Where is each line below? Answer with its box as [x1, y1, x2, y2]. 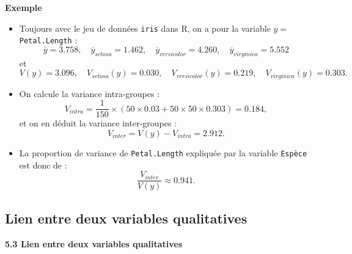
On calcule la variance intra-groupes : [19, 87, 160, 100]
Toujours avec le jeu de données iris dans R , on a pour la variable [19, 21, 271, 34]
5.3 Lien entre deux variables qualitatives [5, 237, 183, 250]
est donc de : [19, 158, 67, 171]
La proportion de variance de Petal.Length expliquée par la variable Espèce [19, 147, 307, 159]
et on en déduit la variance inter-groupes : [19, 117, 177, 129]
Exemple [5, 1, 42, 13]
